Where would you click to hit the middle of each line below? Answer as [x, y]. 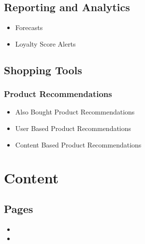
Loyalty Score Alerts [45, 43]
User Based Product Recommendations [73, 128]
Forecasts [29, 27]
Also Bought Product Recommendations [75, 112]
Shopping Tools [43, 70]
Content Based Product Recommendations [78, 144]
